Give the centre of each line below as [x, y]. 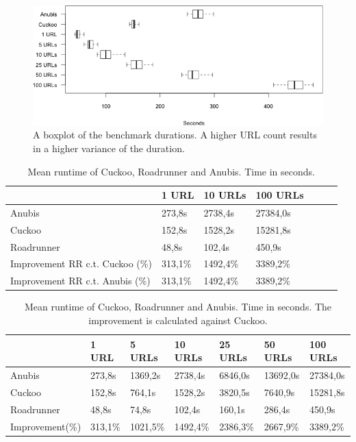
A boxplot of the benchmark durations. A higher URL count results [175, 135]
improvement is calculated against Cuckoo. [178, 320]
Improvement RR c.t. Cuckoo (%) [81, 263]
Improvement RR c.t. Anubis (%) [80, 281]
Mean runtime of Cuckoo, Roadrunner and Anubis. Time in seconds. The [178, 307]
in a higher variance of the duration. [109, 148]
